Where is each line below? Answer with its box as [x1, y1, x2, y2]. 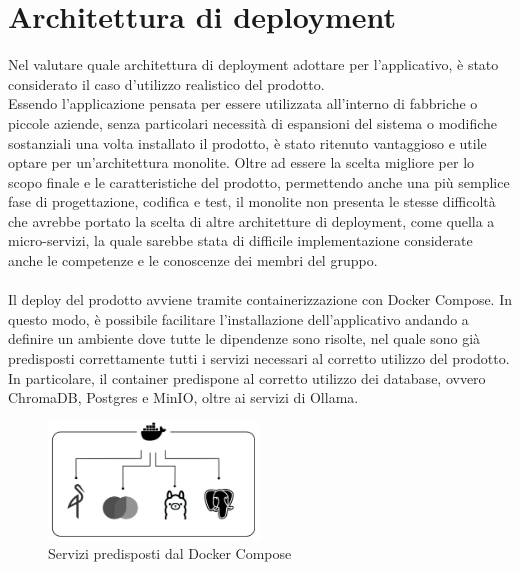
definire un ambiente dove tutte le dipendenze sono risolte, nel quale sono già [8, 328, 481, 349]
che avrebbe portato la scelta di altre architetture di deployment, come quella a [8, 210, 495, 231]
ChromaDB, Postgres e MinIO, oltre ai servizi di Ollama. [8, 387, 359, 408]
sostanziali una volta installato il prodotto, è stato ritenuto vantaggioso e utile [8, 132, 487, 153]
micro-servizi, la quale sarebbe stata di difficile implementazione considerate [8, 230, 473, 251]
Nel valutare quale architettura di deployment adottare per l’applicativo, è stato [8, 54, 499, 75]
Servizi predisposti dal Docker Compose [48, 543, 292, 564]
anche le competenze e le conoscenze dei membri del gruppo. [8, 250, 378, 271]
